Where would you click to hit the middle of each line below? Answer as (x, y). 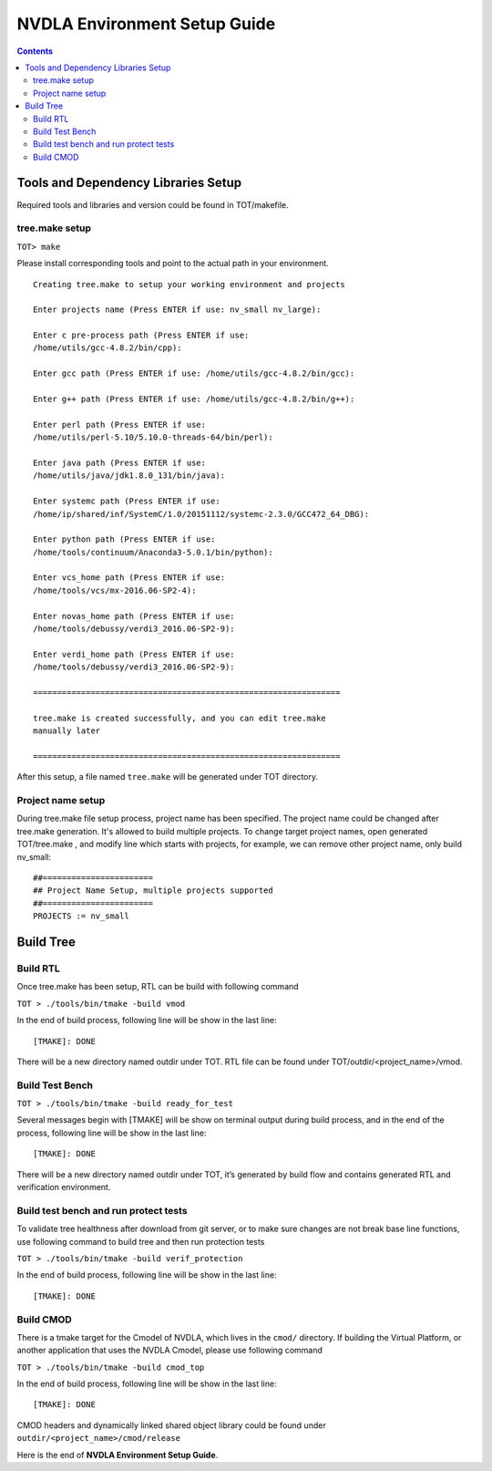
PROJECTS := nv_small (81, 916)
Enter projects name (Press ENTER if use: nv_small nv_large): (177, 310)
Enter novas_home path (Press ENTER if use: (134, 616)
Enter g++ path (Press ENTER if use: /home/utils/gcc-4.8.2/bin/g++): (194, 399)
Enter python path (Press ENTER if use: (124, 539)
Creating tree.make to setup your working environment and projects (189, 284)
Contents (35, 51)
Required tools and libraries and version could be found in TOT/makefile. (153, 204)
